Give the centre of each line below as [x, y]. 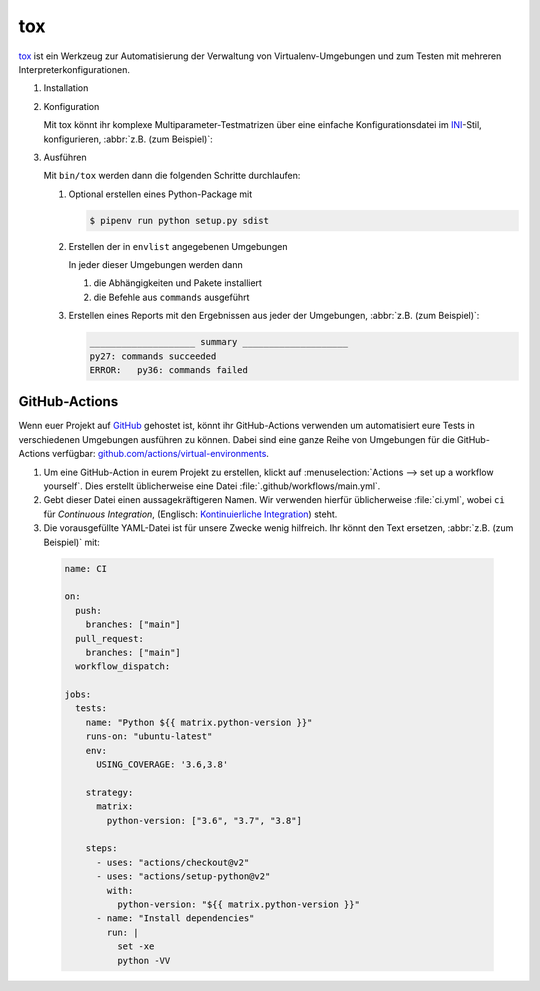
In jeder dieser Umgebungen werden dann [156, 265]
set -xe [135, 946]
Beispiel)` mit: [71, 542]
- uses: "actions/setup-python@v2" [183, 876]
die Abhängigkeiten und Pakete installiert [177, 283]
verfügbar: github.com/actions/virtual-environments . [160, 454]
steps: [101, 848]
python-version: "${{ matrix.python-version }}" [238, 904]
